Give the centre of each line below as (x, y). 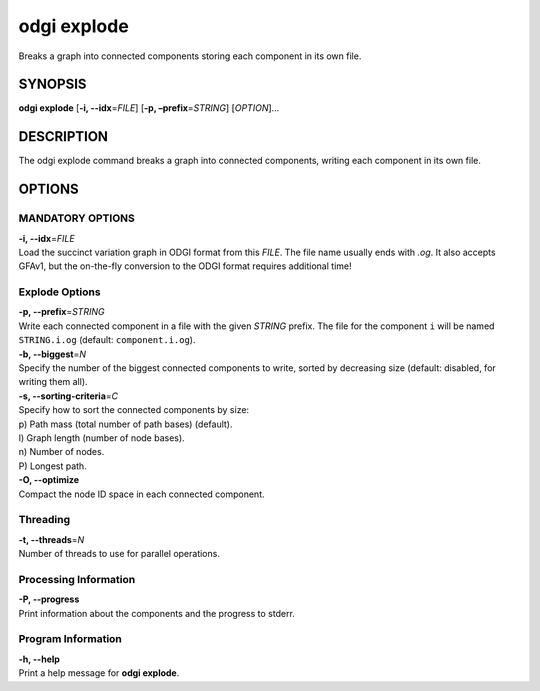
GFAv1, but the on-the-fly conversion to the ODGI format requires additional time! (185, 266)
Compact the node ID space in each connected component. (141, 494)
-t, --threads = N (51, 539)
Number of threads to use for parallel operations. (119, 554)
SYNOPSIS (52, 84)
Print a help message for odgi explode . (99, 673)
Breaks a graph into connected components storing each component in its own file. (190, 56)
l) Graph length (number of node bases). (101, 437)
